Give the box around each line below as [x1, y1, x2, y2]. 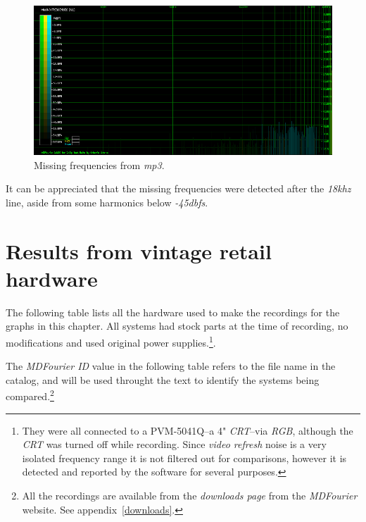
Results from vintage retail [6, 236, 272, 265]
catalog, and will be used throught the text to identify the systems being [6, 372, 320, 387]
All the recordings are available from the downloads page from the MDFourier [22, 487, 358, 502]
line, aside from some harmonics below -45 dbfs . [6, 194, 208, 209]
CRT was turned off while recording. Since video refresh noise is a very [22, 437, 327, 452]
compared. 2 [6, 387, 54, 403]
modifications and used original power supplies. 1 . [6, 333, 216, 349]
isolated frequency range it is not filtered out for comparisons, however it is [22, 450, 347, 465]
